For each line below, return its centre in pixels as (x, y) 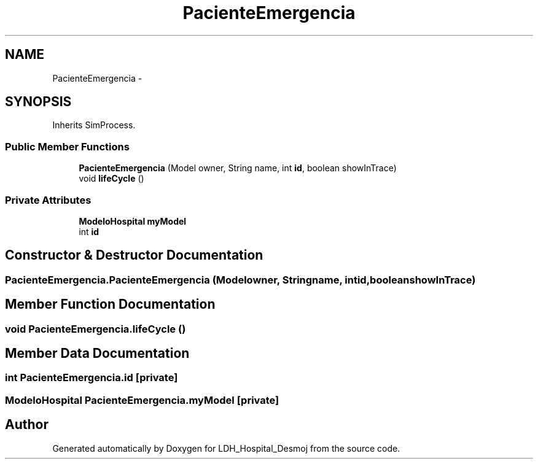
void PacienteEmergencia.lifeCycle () (96, 329)
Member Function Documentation (110, 304)
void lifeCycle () (111, 179)
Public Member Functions (67, 146)
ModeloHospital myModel (133, 221)
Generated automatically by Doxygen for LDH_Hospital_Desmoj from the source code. (226, 448)
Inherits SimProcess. (94, 125)
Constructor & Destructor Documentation (134, 255)
